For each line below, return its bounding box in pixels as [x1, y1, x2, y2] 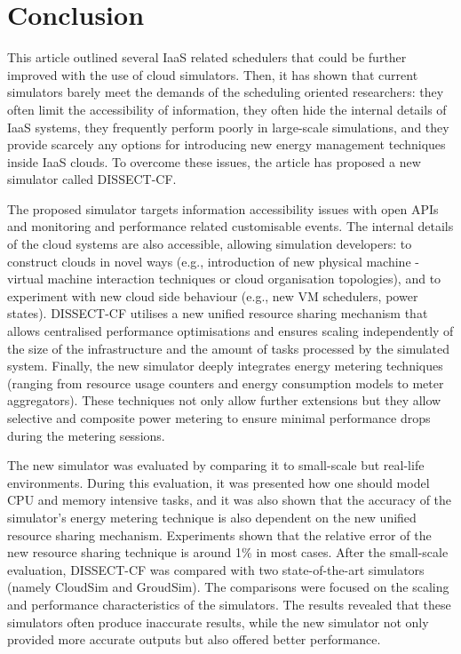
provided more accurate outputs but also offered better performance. [7, 630, 381, 649]
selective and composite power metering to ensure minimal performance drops [7, 409, 431, 427]
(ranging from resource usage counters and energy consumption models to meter [7, 373, 444, 392]
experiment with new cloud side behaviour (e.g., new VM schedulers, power [7, 286, 418, 305]
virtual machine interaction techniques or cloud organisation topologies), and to [7, 269, 441, 288]
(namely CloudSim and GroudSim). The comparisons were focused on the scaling [7, 578, 449, 596]
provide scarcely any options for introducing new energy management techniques [7, 135, 446, 154]
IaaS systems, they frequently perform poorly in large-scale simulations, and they [7, 117, 449, 136]
